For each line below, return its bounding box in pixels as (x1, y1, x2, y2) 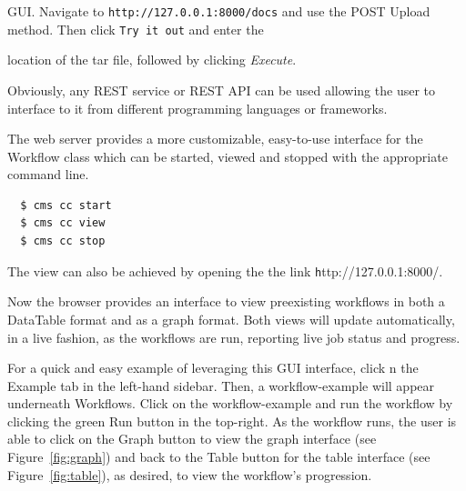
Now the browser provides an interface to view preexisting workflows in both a (7, 292, 445, 311)
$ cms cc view (20, 216, 106, 230)
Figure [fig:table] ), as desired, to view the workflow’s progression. (7, 465, 372, 484)
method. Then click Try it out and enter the (7, 19, 264, 38)
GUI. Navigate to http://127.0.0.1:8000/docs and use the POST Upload (7, 2, 431, 20)
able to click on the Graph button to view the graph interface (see (7, 429, 377, 448)
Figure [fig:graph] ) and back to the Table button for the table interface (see (7, 447, 431, 466)
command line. (7, 165, 89, 184)
